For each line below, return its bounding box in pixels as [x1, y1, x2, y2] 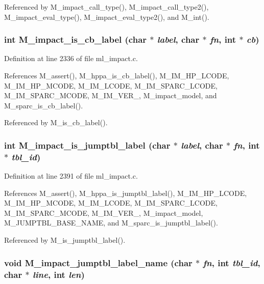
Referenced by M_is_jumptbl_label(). [4, 235, 126, 245]
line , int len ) [32, 268, 85, 280]
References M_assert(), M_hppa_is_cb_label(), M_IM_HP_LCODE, [4, 70, 229, 80]
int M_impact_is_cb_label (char [4, 33, 147, 46]
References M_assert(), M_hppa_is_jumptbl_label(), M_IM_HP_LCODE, [4, 187, 247, 198]
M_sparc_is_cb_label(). [4, 100, 83, 110]
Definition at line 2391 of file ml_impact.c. [4, 171, 138, 181]
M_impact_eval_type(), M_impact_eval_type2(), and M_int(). [4, 11, 209, 22]
